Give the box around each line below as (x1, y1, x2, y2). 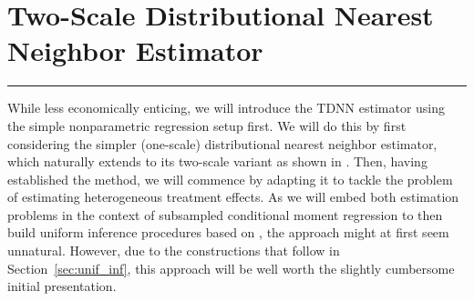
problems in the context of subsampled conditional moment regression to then (7, 205, 443, 224)
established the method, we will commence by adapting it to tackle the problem (7, 169, 453, 188)
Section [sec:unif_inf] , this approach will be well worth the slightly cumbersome (7, 258, 455, 277)
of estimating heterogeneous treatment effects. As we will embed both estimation (7, 187, 459, 206)
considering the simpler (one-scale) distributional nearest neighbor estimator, (7, 134, 438, 153)
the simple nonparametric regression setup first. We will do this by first (7, 115, 407, 135)
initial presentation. (7, 276, 117, 296)
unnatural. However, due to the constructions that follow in (7, 241, 340, 260)
